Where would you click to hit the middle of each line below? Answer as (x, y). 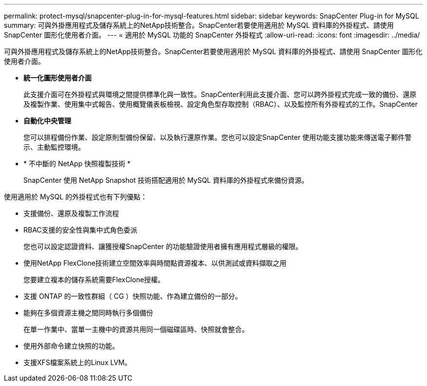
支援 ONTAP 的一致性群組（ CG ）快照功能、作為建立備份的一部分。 (133, 296)
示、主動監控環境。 (54, 147)
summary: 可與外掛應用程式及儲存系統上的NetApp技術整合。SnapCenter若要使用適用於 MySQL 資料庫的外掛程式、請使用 (199, 25)
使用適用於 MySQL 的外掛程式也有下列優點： (76, 197)
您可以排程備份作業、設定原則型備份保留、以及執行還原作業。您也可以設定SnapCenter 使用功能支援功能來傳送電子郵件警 (218, 137)
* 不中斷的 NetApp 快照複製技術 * (77, 164)
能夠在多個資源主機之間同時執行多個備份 (88, 313)
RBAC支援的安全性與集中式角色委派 (80, 230)
